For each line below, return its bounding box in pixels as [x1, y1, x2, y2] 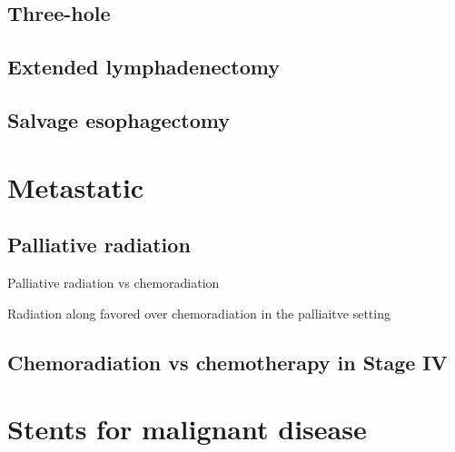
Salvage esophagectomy [7, 105, 230, 133]
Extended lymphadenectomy [7, 53, 280, 81]
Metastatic [7, 168, 144, 205]
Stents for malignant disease [7, 410, 367, 447]
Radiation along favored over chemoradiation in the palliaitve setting [7, 303, 391, 322]
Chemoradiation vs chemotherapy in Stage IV [7, 348, 448, 376]
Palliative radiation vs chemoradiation [7, 272, 220, 291]
